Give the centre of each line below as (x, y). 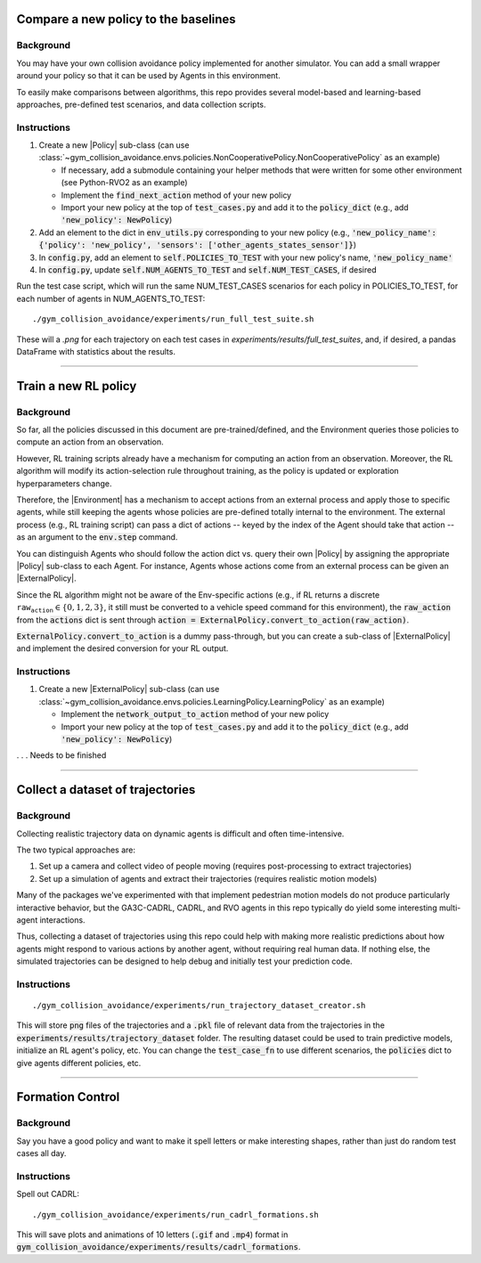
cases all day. (41, 1153)
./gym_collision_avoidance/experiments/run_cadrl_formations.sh (176, 1214)
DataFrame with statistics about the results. (96, 351)
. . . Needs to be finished (61, 755)
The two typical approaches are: (76, 850)
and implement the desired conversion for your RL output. (122, 648)
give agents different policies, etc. (79, 1063)
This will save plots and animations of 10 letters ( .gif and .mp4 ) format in (152, 1234)
